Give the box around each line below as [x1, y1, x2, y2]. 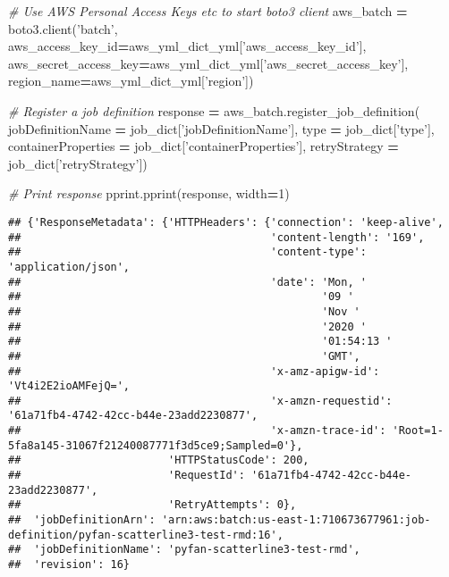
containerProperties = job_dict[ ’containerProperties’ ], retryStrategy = [8, 137, 399, 155]
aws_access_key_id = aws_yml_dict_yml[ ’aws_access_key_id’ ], [8, 37, 367, 55]
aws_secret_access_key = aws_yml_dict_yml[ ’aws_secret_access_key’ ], [8, 54, 409, 72]
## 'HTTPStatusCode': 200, [8, 454, 309, 467]
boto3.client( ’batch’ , [8, 19, 118, 38]
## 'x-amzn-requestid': [8, 394, 393, 407]
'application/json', [8, 260, 131, 273]
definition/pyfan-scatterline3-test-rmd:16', [8, 528, 284, 541]
